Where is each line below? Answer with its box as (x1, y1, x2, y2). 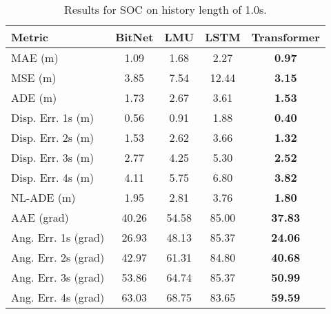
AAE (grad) (11, 209, 69, 225)
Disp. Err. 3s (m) (11, 149, 94, 165)
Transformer (251, 29, 320, 45)
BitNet (115, 29, 154, 45)
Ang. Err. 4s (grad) (11, 289, 105, 305)
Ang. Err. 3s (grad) (11, 269, 105, 285)
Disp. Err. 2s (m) (11, 129, 94, 145)
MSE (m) (11, 70, 57, 85)
